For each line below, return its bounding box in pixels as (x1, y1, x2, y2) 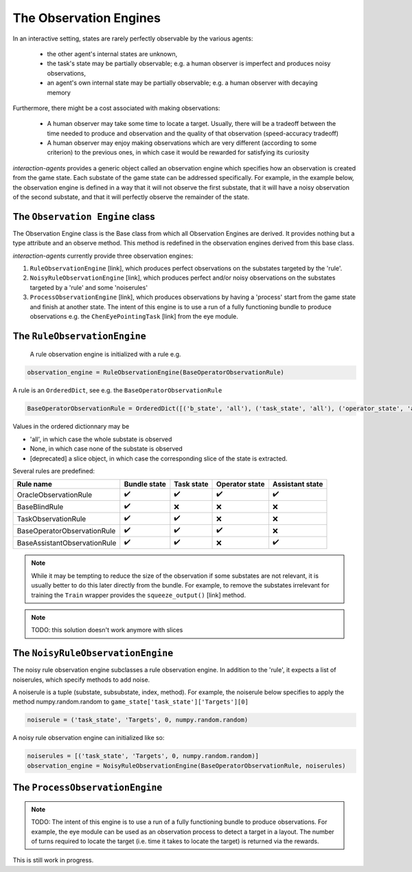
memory (47, 88, 71, 96)
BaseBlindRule (16, 502, 64, 511)
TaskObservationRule (16, 514, 87, 524)
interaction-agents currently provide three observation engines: (12, 251, 194, 260)
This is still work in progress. (12, 856, 94, 864)
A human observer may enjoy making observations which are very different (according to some (47, 139, 317, 147)
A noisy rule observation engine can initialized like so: (12, 734, 165, 742)
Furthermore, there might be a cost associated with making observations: (12, 104, 220, 112)
